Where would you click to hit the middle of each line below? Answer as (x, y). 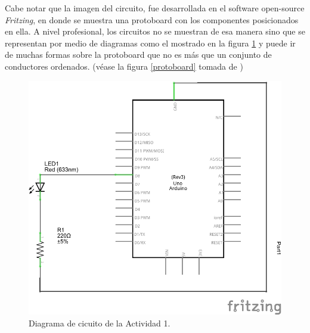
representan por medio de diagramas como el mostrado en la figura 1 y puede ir (150, 43)
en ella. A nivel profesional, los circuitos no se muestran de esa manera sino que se (155, 31)
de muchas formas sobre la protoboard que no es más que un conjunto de (138, 55)
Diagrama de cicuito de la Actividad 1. (100, 323)
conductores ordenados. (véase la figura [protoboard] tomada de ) (124, 66)
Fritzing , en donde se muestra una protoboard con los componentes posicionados (152, 19)
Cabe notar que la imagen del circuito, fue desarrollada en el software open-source (155, 8)
